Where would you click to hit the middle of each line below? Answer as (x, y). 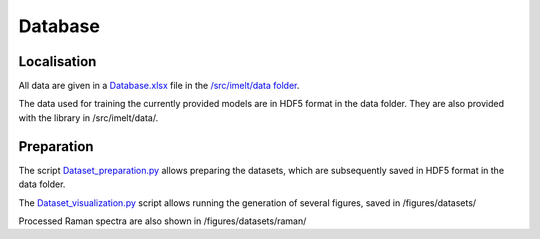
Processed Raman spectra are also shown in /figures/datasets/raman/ (162, 221)
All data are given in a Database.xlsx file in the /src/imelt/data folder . (159, 86)
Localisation (57, 61)
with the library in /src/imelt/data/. (88, 117)
